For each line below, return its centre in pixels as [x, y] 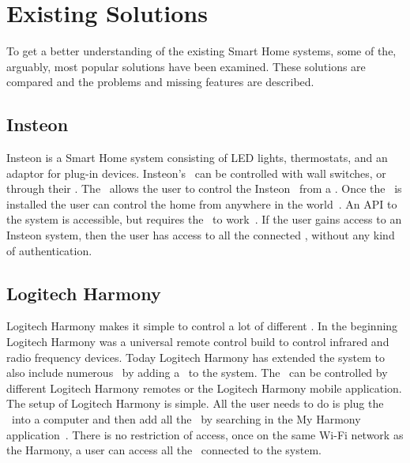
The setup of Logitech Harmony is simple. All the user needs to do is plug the [195, 403]
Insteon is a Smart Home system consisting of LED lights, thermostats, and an [197, 158]
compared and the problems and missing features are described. [160, 82]
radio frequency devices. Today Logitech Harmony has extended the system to [196, 357]
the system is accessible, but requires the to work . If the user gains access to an [204, 219]
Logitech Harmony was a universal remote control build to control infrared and [198, 342]
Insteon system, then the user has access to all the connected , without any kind [201, 235]
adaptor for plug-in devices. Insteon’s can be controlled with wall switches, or [196, 173]
